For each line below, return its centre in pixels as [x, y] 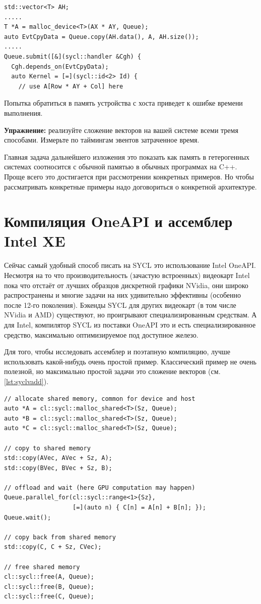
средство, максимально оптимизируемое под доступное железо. [101, 334]
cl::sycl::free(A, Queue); [49, 577]
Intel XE [35, 241]
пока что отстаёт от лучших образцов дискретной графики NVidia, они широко [126, 285]
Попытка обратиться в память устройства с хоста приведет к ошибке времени [123, 103]
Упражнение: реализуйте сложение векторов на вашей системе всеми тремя [121, 130]
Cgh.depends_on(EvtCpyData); [60, 66]
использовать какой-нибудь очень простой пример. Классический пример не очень [130, 361]
